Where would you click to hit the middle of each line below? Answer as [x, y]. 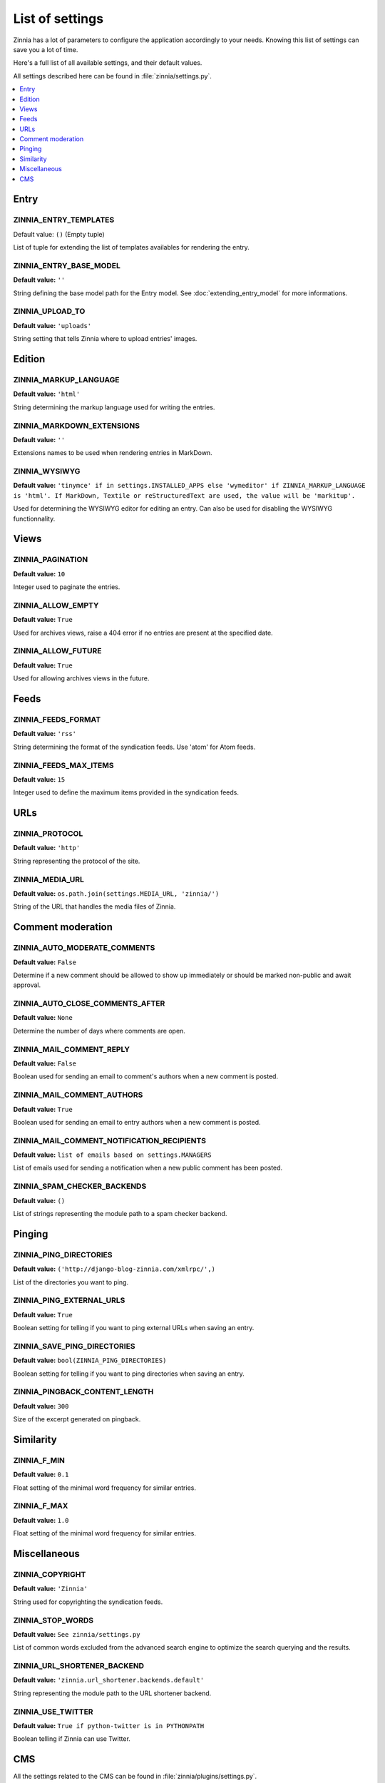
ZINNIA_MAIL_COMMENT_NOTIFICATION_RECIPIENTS [110, 1140]
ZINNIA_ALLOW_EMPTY [56, 605]
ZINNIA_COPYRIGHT [50, 1574]
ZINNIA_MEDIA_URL [49, 879]
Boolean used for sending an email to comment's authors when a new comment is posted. [145, 1076]
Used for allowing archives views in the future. [81, 678]
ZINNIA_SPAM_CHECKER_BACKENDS [80, 1186]
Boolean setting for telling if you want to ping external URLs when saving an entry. [134, 1328]
